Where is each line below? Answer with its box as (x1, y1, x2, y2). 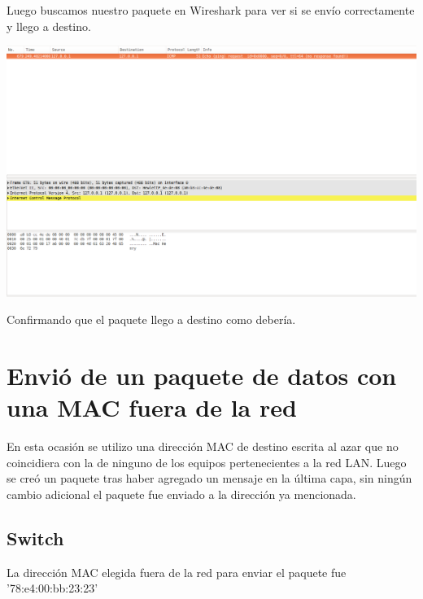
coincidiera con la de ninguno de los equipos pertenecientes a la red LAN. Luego (7, 453, 407, 470)
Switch (7, 526, 64, 551)
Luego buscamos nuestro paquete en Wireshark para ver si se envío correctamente (7, 2, 415, 18)
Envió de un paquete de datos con (7, 359, 397, 392)
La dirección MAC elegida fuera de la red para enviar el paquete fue (7, 563, 347, 580)
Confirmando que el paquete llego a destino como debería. (7, 311, 296, 328)
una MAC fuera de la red (7, 391, 297, 424)
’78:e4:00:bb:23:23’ (7, 579, 98, 597)
